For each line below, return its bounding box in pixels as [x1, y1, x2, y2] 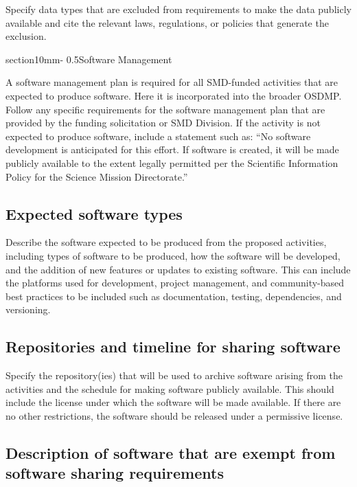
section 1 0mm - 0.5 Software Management [5, 52, 172, 66]
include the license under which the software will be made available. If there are [5, 395, 341, 409]
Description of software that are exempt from [5, 442, 336, 463]
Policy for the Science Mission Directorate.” [5, 169, 188, 183]
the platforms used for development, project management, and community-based [5, 275, 345, 290]
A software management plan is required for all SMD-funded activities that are [5, 75, 338, 89]
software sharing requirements [5, 462, 224, 484]
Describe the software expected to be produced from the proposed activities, [5, 235, 327, 249]
